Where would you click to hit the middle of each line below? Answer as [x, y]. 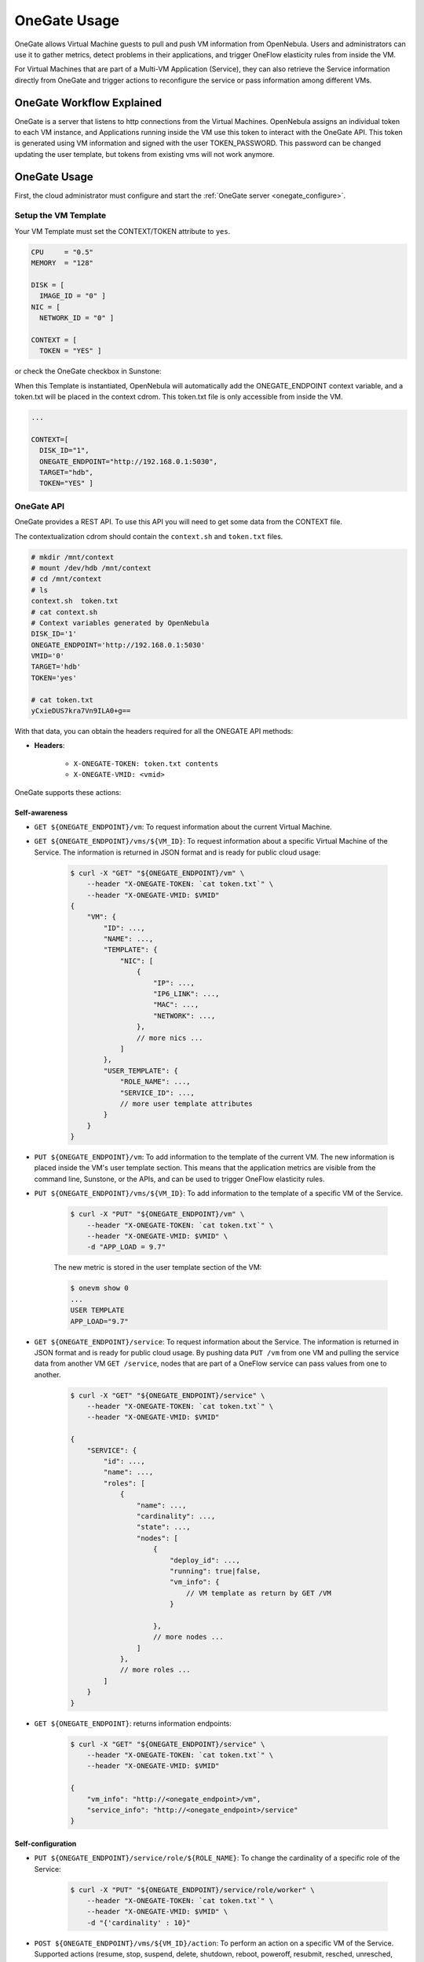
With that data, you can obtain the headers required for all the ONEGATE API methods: [154, 731]
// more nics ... [170, 1038]
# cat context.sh [64, 612]
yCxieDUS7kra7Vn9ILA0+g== [81, 711]
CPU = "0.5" [62, 252]
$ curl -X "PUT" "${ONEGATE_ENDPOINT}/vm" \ [157, 1214]
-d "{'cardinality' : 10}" [139, 1922]
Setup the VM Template [60, 216]
